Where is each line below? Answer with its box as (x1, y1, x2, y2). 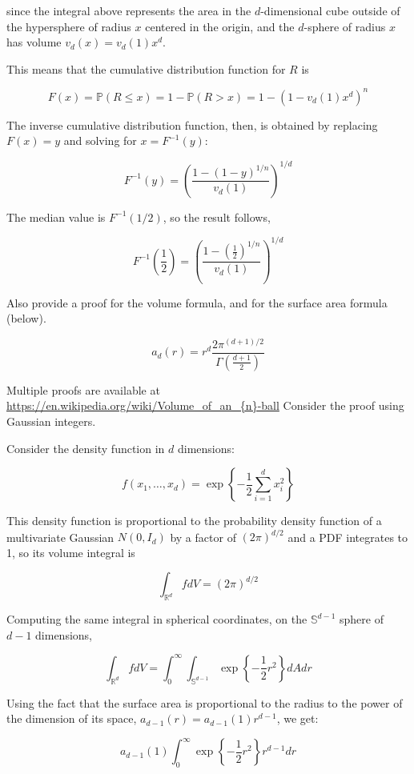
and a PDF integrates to (287, 528, 408, 545)
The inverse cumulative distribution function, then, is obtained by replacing (6, 116, 378, 133)
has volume (6, 34, 62, 50)
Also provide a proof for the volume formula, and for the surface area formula (6, 294, 388, 311)
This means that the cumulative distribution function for (6, 60, 286, 77)
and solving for (63, 132, 137, 149)
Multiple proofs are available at (6, 381, 160, 398)
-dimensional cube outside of (260, 2, 400, 18)
